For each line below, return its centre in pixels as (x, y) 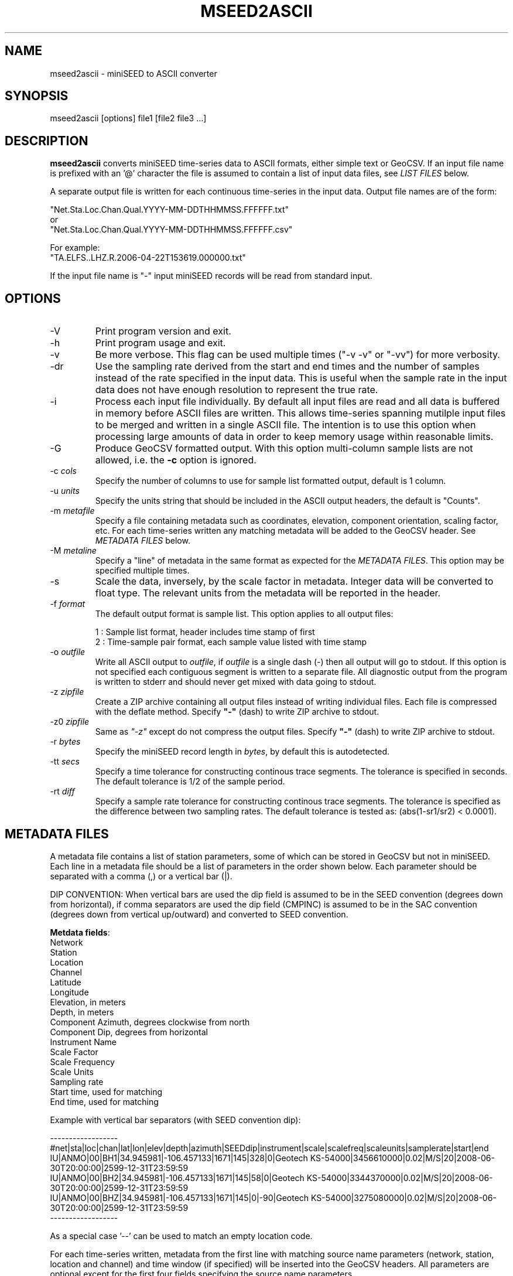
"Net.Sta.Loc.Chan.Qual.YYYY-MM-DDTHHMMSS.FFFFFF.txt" (170, 210)
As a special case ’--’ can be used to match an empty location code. (181, 1236)
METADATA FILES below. (143, 541)
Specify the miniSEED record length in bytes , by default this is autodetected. (242, 752)
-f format (68, 604)
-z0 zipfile (70, 722)
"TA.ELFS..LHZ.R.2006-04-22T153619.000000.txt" (148, 258)
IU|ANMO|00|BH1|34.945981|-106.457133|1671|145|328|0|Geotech (179, 1158)
